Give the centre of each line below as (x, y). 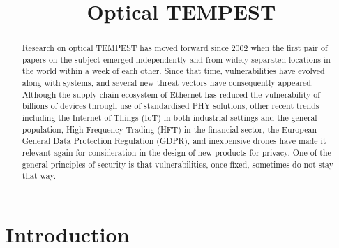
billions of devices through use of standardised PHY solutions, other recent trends (171, 106)
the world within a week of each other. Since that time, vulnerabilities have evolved (173, 71)
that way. (39, 176)
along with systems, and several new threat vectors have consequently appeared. (168, 83)
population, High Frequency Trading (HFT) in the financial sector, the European (169, 129)
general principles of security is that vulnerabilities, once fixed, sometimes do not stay (178, 164)
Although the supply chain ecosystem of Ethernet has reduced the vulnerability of (171, 94)
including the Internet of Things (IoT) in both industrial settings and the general (169, 118)
